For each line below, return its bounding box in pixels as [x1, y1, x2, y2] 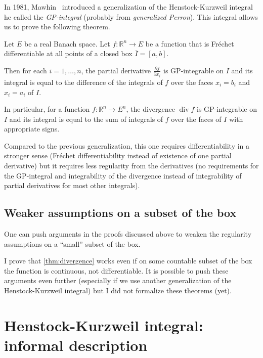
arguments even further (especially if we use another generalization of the [4, 275, 232, 286]
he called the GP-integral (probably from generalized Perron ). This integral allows [4, 11, 258, 22]
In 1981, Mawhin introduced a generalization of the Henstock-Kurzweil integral [4, 2, 253, 12]
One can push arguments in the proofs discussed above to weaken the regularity [4, 229, 252, 239]
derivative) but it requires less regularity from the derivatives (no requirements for [4, 160, 259, 171]
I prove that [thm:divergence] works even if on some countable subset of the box [4, 255, 252, 266]
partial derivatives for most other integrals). [4, 180, 140, 191]
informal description [4, 335, 148, 355]
